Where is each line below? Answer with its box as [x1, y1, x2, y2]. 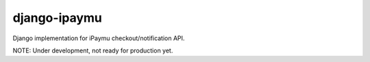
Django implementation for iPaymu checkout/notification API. [12, 34, 185, 42]
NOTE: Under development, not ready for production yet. [12, 46, 173, 55]
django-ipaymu [12, 10, 103, 25]
